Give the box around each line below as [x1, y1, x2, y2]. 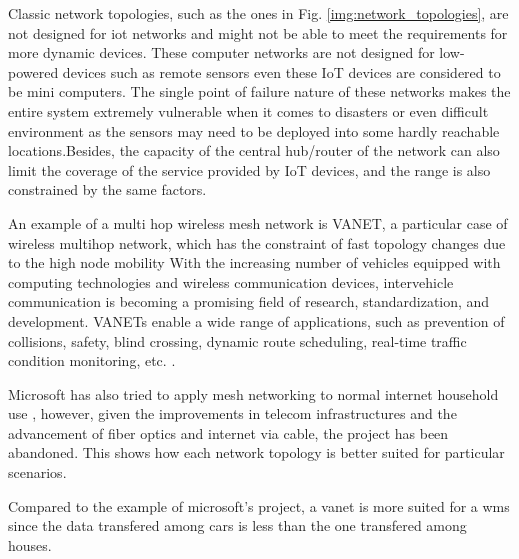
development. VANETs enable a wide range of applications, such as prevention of [8, 310, 505, 331]
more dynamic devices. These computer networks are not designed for [8, 42, 435, 63]
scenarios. [8, 462, 67, 483]
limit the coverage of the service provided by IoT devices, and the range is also [8, 159, 491, 180]
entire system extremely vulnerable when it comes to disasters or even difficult [8, 100, 489, 121]
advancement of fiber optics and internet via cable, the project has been [8, 422, 449, 443]
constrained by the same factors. [8, 179, 207, 200]
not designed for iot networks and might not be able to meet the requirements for [8, 22, 508, 43]
